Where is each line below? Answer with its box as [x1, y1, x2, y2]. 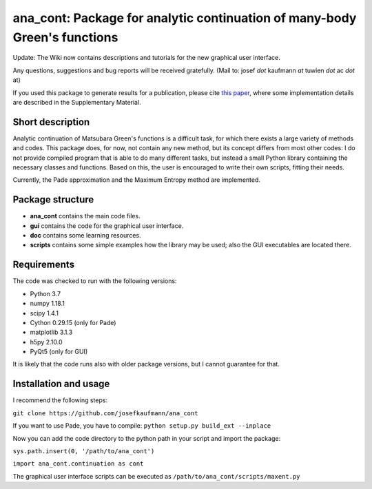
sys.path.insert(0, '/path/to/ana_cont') [12, 447, 155, 455]
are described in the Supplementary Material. [12, 98, 141, 106]
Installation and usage [12, 378, 110, 390]
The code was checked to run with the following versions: [12, 277, 177, 285]
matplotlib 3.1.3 [30, 328, 73, 337]
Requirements [12, 259, 75, 271]
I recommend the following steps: [12, 396, 108, 404]
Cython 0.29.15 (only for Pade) [30, 318, 116, 326]
